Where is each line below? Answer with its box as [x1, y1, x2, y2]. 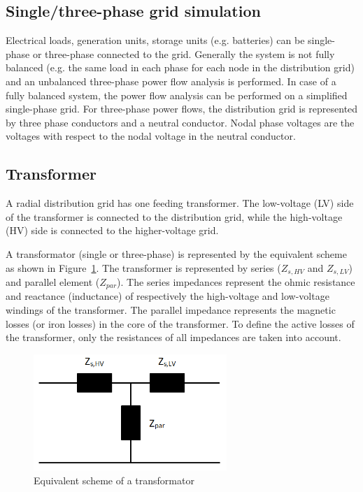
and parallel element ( [6, 274, 100, 289]
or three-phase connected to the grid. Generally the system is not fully [32, 46, 335, 61]
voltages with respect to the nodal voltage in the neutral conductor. [6, 129, 296, 143]
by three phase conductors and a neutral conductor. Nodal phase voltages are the [6, 115, 355, 129]
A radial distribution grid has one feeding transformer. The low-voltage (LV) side [6, 196, 354, 210]
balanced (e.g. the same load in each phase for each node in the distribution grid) [6, 60, 355, 75]
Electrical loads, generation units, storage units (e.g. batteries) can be [6, 33, 305, 48]
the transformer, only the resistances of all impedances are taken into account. [6, 330, 341, 345]
